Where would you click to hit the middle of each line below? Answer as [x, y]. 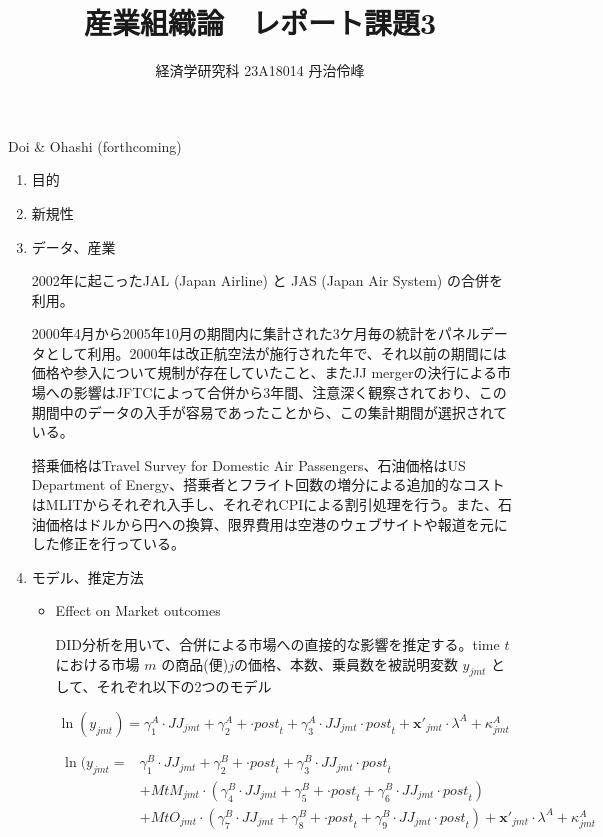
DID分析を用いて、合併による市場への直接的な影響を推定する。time [277, 644]
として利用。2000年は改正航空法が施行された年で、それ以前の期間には [276, 352]
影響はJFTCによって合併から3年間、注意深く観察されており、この [290, 392]
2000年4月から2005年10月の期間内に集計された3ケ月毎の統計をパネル [255, 333]
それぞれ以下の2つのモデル [184, 686]
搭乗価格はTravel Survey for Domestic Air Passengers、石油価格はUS [248, 464]
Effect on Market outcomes [138, 610]
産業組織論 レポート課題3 [260, 22]
